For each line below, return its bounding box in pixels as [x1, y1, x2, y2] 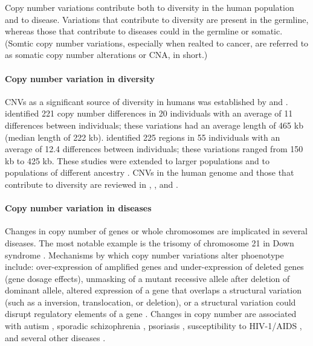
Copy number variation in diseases [5, 202, 152, 214]
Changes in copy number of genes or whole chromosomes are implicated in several [5, 225, 308, 237]
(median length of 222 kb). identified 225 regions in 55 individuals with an [5, 130, 280, 143]
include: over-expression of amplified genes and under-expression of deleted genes [5, 260, 304, 273]
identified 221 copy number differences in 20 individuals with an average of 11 [5, 107, 293, 120]
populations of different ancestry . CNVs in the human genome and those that [5, 166, 294, 179]
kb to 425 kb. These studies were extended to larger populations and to [5, 154, 269, 167]
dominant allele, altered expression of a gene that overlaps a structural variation [5, 284, 302, 296]
